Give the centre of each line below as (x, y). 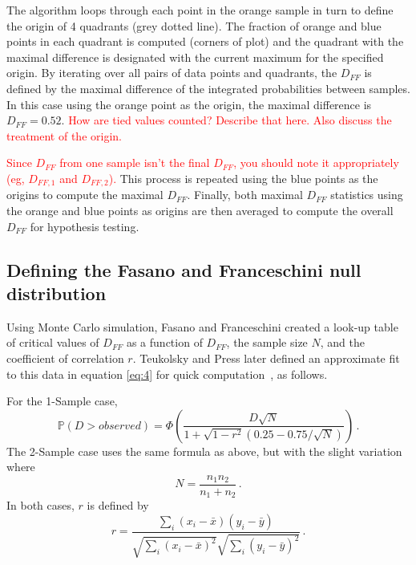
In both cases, (40, 505)
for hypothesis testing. (85, 226)
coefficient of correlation (65, 358)
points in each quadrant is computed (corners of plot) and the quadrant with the (205, 41)
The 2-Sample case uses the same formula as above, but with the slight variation (204, 451)
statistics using (367, 195)
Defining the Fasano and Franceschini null (184, 269)
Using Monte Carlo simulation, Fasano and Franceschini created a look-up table (202, 326)
